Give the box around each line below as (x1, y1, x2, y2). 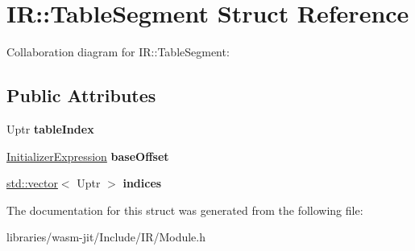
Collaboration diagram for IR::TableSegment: (6, 43, 230, 60)
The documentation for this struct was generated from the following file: (6, 201, 363, 218)
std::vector (6, 175, 58, 191)
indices (122, 175, 162, 191)
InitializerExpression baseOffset (6, 147, 169, 164)
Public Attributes (6, 83, 156, 108)
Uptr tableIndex (6, 120, 94, 137)
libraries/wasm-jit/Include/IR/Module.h (6, 228, 206, 245)
